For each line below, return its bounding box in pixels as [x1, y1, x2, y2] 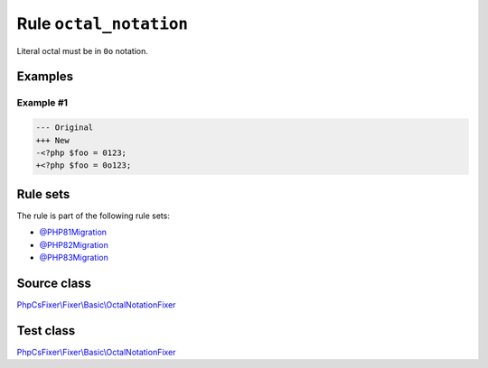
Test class [16, 323, 76, 338]
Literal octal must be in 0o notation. [16, 45, 148, 56]
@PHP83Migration [39, 252, 108, 262]
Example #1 [16, 97, 68, 109]
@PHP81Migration [39, 226, 108, 238]
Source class [16, 275, 92, 290]
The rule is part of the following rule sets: [16, 210, 171, 221]
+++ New [35, 135, 70, 145]
